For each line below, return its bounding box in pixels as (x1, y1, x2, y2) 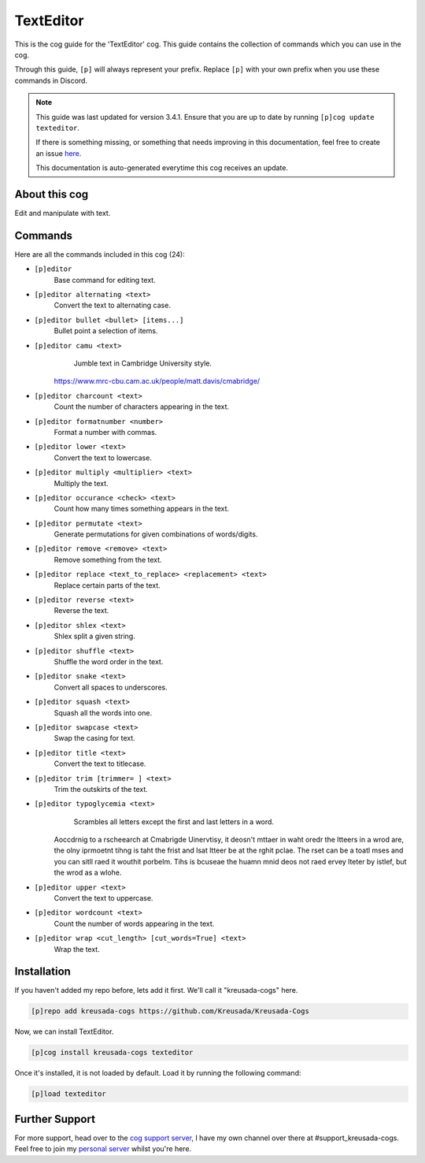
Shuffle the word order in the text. (54, 656, 164, 666)
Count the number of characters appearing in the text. (54, 402, 230, 411)
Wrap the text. (54, 944, 100, 953)
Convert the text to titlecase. (54, 759, 146, 768)
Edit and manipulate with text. (14, 208, 111, 217)
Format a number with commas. (54, 427, 157, 437)
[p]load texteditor (31, 1090, 106, 1098)
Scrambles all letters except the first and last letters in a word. (73, 816, 275, 827)
